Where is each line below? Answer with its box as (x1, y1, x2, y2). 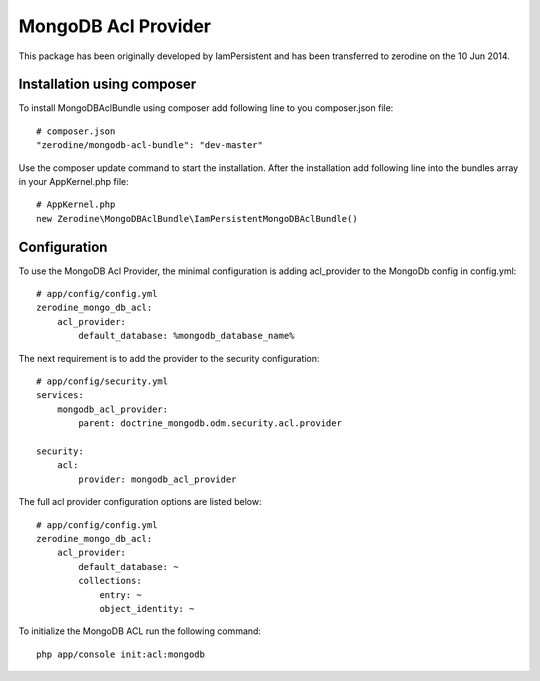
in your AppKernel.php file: (18, 176, 129, 188)
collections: (78, 575, 142, 587)
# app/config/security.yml (36, 376, 169, 387)
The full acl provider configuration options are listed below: (18, 496, 262, 508)
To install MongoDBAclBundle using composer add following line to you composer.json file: (18, 102, 394, 114)
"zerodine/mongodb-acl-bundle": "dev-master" (36, 140, 264, 151)
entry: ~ (99, 589, 142, 600)
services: (36, 390, 84, 401)
